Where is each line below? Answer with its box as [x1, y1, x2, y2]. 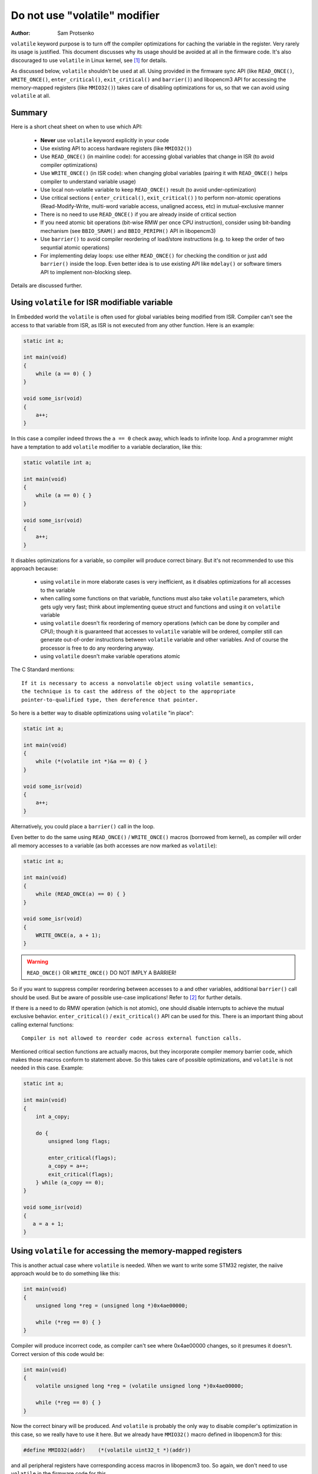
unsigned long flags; [48, 1138, 111, 1145]
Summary [11, 108, 48, 118]
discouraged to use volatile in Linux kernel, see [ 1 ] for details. [11, 57, 167, 64]
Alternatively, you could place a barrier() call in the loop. [11, 822, 155, 830]
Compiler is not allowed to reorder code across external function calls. [21, 1035, 242, 1042]
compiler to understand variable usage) [40, 177, 136, 185]
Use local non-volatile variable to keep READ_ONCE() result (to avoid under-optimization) [40, 186, 256, 193]
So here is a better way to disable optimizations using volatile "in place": [11, 709, 194, 716]
